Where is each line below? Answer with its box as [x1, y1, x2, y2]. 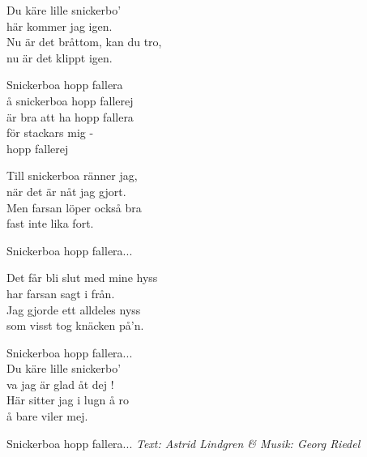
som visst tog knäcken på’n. [6, 317, 144, 334]
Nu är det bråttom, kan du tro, [6, 33, 162, 50]
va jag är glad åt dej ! [6, 375, 114, 392]
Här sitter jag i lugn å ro [6, 391, 130, 408]
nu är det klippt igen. [6, 49, 113, 66]
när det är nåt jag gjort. [6, 182, 126, 199]
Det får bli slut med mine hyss [6, 269, 158, 286]
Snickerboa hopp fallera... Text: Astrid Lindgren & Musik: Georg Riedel [6, 434, 361, 451]
